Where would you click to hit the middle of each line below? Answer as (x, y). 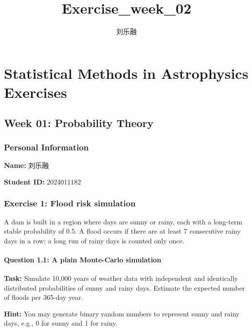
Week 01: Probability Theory (79, 123)
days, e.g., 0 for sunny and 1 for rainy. (61, 323)
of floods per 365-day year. (44, 297)
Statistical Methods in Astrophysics (126, 73)
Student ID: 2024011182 (43, 181)
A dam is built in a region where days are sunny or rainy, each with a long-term (123, 221)
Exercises (36, 92)
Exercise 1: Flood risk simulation (70, 203)
